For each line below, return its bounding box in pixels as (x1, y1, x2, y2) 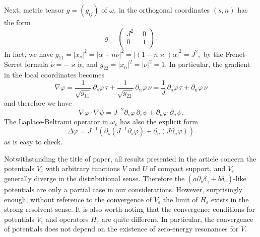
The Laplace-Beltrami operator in (4, 116, 108, 126)
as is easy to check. (4, 136, 63, 147)
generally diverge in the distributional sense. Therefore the (4, 173, 185, 184)
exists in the (211, 194, 249, 204)
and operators (45, 213, 89, 224)
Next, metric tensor (4, 5, 64, 15)
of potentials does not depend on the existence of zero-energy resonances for (4, 223, 239, 234)
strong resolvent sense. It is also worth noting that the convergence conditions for (4, 204, 255, 214)
